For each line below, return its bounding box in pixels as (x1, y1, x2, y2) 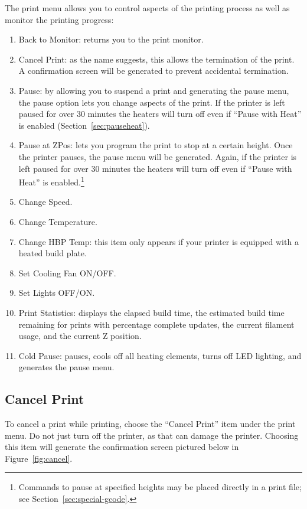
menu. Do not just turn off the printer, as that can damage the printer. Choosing (5, 429, 299, 441)
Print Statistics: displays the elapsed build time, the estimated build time (18, 306, 285, 318)
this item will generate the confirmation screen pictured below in (5, 441, 239, 453)
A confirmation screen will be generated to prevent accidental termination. (18, 64, 289, 77)
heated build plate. (18, 247, 87, 259)
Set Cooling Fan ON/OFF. (18, 266, 116, 279)
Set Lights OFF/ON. (18, 286, 95, 299)
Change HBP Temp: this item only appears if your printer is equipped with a (18, 235, 299, 247)
